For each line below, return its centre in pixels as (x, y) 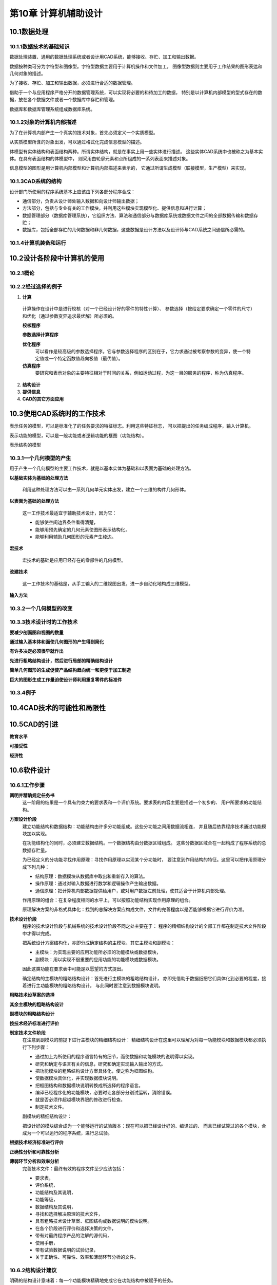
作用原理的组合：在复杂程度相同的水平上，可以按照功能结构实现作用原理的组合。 (108, 900)
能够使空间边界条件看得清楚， (67, 522)
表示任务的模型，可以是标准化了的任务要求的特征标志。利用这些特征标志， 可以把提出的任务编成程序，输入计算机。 (131, 426)
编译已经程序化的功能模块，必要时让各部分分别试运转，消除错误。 (105, 1093)
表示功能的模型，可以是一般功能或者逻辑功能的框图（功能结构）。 (78, 435)
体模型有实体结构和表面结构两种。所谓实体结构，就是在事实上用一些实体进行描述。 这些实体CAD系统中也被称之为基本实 (136, 151)
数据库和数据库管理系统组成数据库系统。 (52, 109)
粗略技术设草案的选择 (32, 995)
